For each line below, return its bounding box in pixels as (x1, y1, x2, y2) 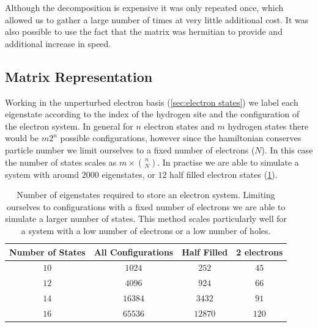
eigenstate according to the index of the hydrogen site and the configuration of (5, 108, 300, 120)
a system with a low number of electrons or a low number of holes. (21, 224, 271, 237)
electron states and (144, 119, 215, 132)
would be (5, 131, 39, 144)
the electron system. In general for (5, 119, 133, 132)
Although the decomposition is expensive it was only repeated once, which (5, 1, 284, 13)
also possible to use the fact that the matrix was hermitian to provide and (5, 25, 283, 38)
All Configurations (94, 245, 174, 258)
